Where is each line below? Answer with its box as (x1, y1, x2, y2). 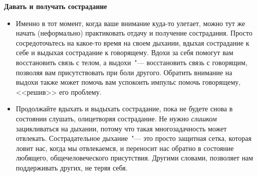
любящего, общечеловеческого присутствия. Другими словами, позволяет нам (16, 152, 253, 163)
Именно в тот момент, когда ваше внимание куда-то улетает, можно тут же (16, 18, 245, 28)
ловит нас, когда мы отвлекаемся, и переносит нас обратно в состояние (16, 142, 234, 153)
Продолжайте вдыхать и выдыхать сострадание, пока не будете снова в (16, 103, 233, 114)
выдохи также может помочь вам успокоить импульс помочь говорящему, (16, 77, 241, 87)
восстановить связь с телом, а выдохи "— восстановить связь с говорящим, (16, 57, 247, 67)
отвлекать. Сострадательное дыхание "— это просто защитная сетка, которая (16, 133, 251, 143)
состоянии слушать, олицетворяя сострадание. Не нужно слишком (16, 113, 217, 123)
